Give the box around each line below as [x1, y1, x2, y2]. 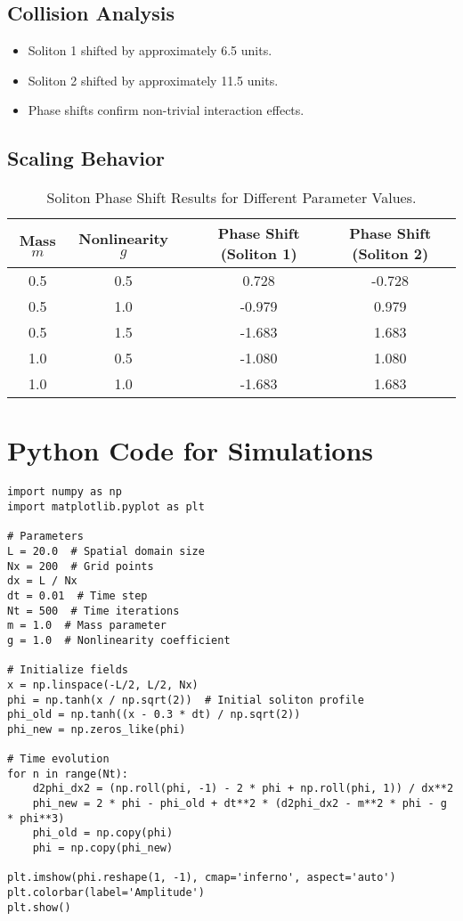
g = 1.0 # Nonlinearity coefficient [7, 633, 231, 647]
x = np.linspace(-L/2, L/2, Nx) [7, 678, 199, 691]
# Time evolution [7, 753, 110, 766]
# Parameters [7, 530, 84, 543]
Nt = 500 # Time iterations [7, 604, 180, 617]
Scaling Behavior [7, 144, 166, 172]
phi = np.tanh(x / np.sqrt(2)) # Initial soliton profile [7, 693, 364, 706]
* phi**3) [7, 811, 65, 825]
